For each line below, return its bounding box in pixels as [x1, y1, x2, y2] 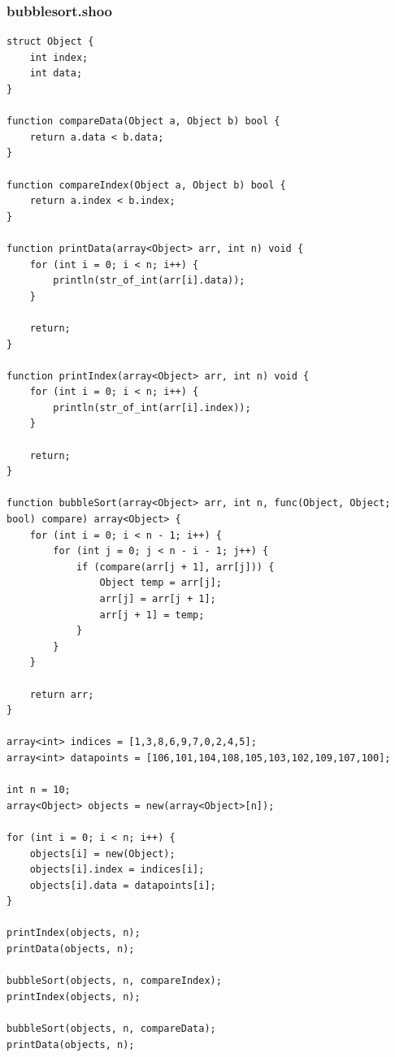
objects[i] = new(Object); [29, 847, 176, 860]
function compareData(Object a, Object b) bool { [7, 115, 280, 128]
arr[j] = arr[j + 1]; [99, 593, 216, 604]
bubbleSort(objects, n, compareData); [7, 1023, 216, 1035]
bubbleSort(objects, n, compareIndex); [7, 975, 222, 987]
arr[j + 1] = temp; [99, 609, 205, 621]
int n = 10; [7, 784, 71, 796]
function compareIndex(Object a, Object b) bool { [7, 179, 286, 191]
